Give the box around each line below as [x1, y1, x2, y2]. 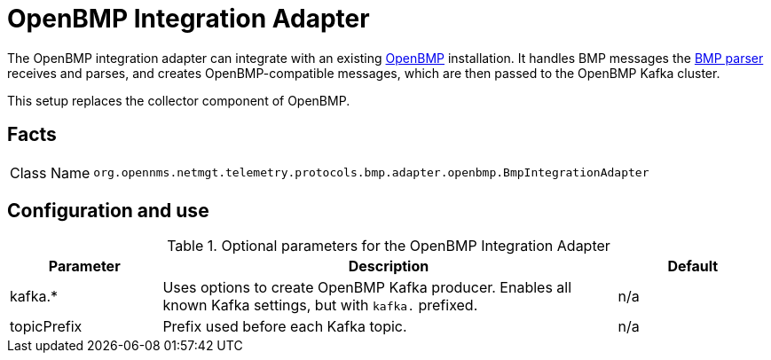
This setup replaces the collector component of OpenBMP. [7, 92, 350, 108]
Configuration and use [7, 200, 209, 223]
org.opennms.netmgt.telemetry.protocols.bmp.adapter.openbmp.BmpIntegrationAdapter [93, 166, 649, 180]
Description [348, 257, 429, 276]
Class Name [10, 163, 90, 182]
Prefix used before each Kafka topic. [162, 317, 407, 336]
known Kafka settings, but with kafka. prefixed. [162, 296, 478, 315]
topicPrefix [10, 317, 83, 336]
